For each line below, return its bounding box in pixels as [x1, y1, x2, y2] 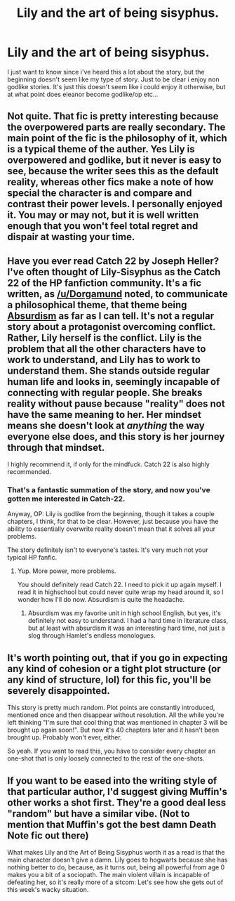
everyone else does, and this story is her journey [7, 430, 225, 442]
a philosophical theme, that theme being [7, 298, 187, 310]
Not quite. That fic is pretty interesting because [7, 110, 219, 122]
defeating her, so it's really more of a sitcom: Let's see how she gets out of [7, 878, 223, 886]
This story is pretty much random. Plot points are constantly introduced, [7, 704, 215, 712]
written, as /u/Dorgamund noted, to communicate [7, 288, 228, 300]
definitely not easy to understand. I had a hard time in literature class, [27, 617, 229, 625]
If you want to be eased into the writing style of [7, 775, 217, 787]
